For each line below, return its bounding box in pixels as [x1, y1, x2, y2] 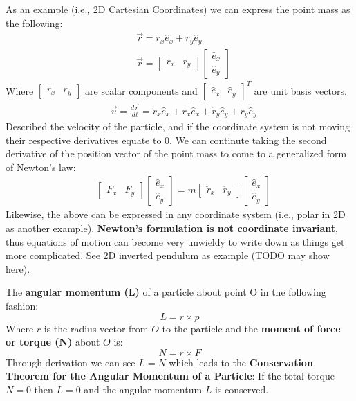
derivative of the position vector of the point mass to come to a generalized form [6, 146, 347, 161]
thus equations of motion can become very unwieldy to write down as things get [6, 234, 345, 249]
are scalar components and [85, 83, 198, 98]
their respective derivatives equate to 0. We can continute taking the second [6, 132, 327, 147]
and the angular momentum [84, 382, 203, 396]
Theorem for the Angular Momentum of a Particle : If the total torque [6, 368, 335, 383]
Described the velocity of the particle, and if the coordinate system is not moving [6, 118, 350, 133]
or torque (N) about [6, 335, 100, 349]
